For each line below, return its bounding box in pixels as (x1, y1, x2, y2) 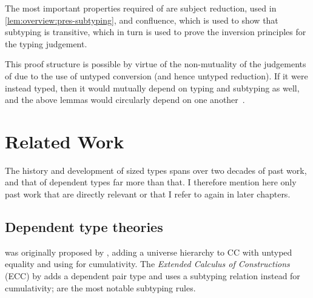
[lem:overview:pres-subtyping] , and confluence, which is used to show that (5, 13, 278, 26)
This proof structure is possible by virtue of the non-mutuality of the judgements (5, 58, 306, 70)
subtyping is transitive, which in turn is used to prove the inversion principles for (5, 25, 306, 38)
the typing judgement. (5, 37, 87, 50)
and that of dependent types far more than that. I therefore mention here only (5, 176, 297, 188)
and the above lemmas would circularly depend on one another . (5, 93, 245, 106)
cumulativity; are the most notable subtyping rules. (5, 281, 196, 294)
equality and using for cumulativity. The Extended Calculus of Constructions (5, 257, 290, 270)
